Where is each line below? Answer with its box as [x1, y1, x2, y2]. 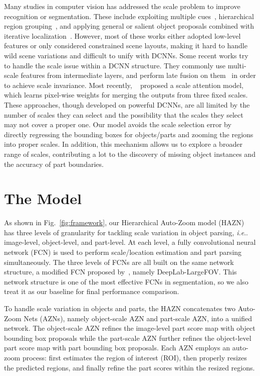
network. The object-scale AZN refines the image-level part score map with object [4, 323, 255, 333]
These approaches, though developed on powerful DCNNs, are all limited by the [4, 99, 250, 110]
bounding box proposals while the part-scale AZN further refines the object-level [4, 332, 251, 343]
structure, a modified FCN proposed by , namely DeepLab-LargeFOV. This [4, 266, 237, 277]
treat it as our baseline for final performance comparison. [4, 286, 179, 297]
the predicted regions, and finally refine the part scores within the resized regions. [4, 362, 255, 372]
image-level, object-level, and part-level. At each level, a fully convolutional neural [4, 237, 256, 247]
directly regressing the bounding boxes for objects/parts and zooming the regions [4, 129, 253, 139]
